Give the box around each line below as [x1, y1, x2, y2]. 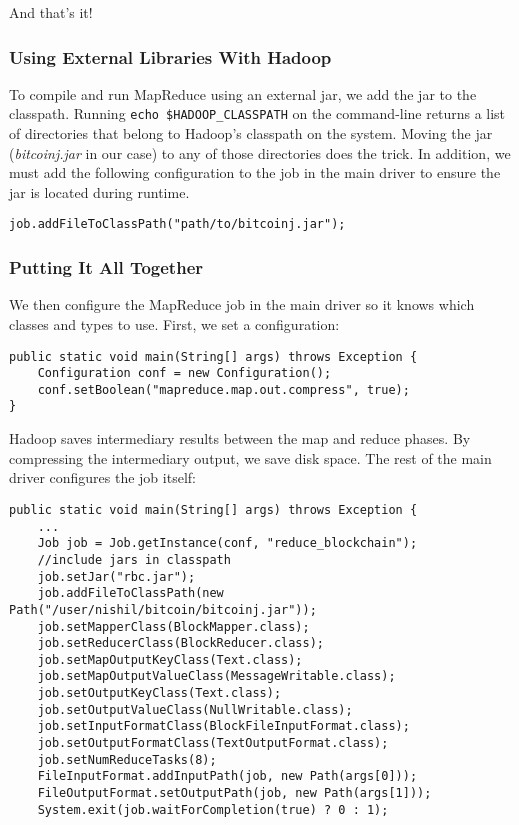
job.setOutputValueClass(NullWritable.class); [37, 702, 353, 717]
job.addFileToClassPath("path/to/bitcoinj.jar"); [9, 217, 346, 232]
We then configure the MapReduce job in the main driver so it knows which [9, 294, 475, 315]
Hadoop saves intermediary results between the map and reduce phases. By [9, 428, 471, 449]
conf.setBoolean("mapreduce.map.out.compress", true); [37, 382, 410, 397]
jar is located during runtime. [9, 181, 190, 202]
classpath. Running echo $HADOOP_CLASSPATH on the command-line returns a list [9, 103, 506, 124]
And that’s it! [9, 2, 93, 22]
